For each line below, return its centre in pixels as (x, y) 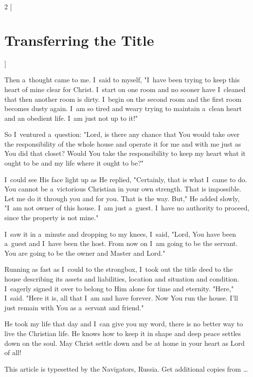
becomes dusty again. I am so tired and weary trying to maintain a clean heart (123, 108)
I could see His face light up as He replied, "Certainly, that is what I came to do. (126, 179)
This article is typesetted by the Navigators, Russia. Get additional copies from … (126, 368)
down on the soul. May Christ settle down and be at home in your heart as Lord (125, 343)
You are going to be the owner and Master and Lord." (85, 253)
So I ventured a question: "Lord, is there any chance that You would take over (122, 134)
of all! (13, 352)
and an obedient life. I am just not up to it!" (71, 118)
